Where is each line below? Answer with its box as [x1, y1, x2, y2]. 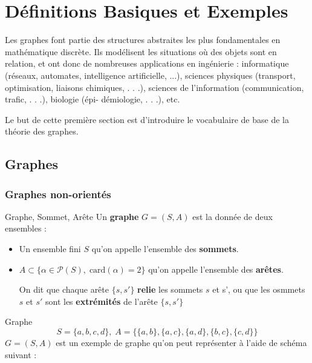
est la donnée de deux [192, 210, 273, 222]
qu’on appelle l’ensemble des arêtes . [148, 262, 284, 275]
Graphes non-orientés [5, 186, 111, 201]
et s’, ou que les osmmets [212, 283, 305, 296]
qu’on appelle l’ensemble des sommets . [91, 242, 239, 255]
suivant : [5, 348, 37, 361]
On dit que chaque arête [19, 283, 109, 296]
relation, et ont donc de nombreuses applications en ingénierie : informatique [5, 57, 289, 70]
